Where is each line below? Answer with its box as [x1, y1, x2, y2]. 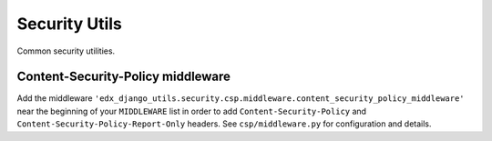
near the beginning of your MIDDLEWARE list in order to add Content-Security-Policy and [16, 106, 367, 116]
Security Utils [16, 14, 122, 34]
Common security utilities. [16, 45, 116, 56]
